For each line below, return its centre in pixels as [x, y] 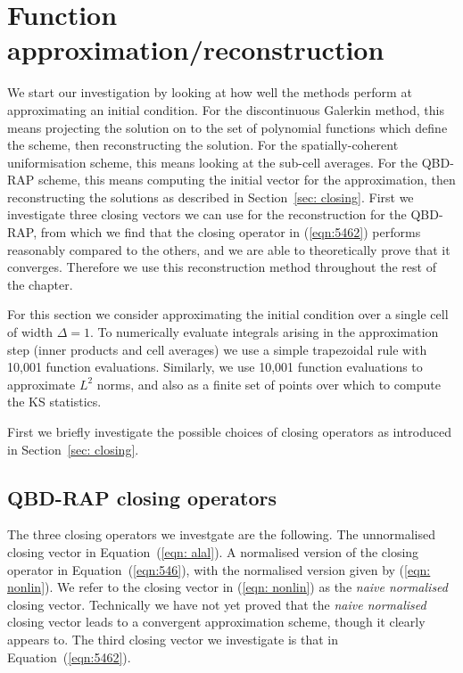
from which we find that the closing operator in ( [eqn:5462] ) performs [231, 232]
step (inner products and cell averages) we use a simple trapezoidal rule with [217, 349]
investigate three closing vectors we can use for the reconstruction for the [207, 214]
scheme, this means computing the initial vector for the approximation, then [247, 180]
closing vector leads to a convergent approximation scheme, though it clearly [216, 622]
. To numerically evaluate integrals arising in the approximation [264, 332]
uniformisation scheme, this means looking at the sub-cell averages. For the [213, 162]
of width [30, 332]
